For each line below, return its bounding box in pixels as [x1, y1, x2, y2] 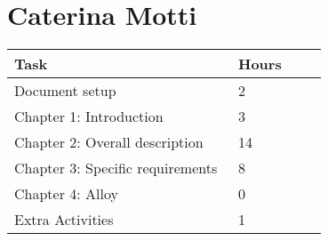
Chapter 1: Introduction [14, 106, 164, 127]
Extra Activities [14, 209, 114, 230]
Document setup [14, 80, 116, 101]
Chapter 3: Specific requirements [14, 157, 218, 179]
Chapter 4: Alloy [14, 183, 118, 205]
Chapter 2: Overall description [14, 132, 204, 153]
